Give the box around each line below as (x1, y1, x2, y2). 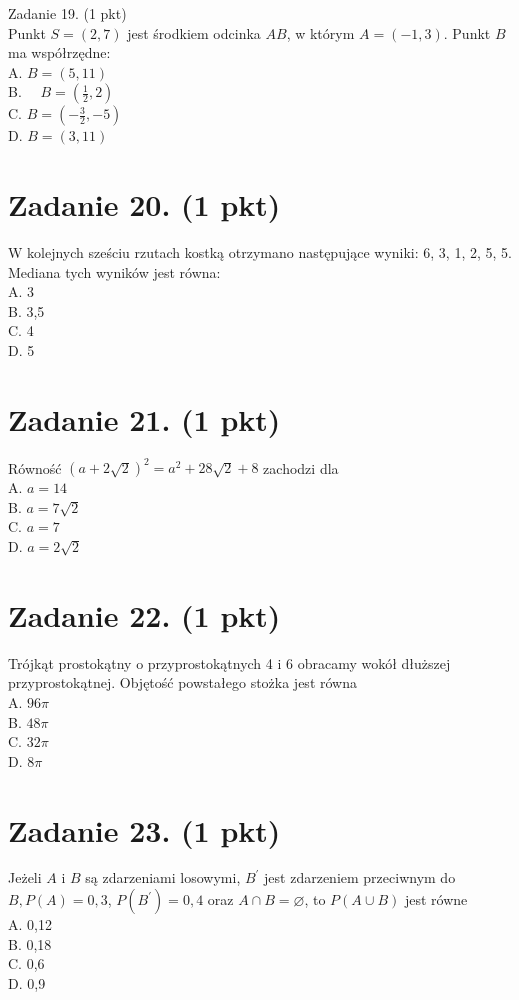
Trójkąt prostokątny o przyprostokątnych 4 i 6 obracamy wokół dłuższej (8, 652, 451, 673)
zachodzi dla (263, 457, 339, 478)
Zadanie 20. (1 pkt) (8, 184, 281, 225)
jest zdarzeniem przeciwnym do (264, 867, 456, 888)
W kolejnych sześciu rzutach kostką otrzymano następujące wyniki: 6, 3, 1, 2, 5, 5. (8, 242, 512, 263)
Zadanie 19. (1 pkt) (8, 3, 127, 23)
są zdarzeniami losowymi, (85, 867, 241, 888)
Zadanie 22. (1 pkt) (8, 594, 281, 635)
